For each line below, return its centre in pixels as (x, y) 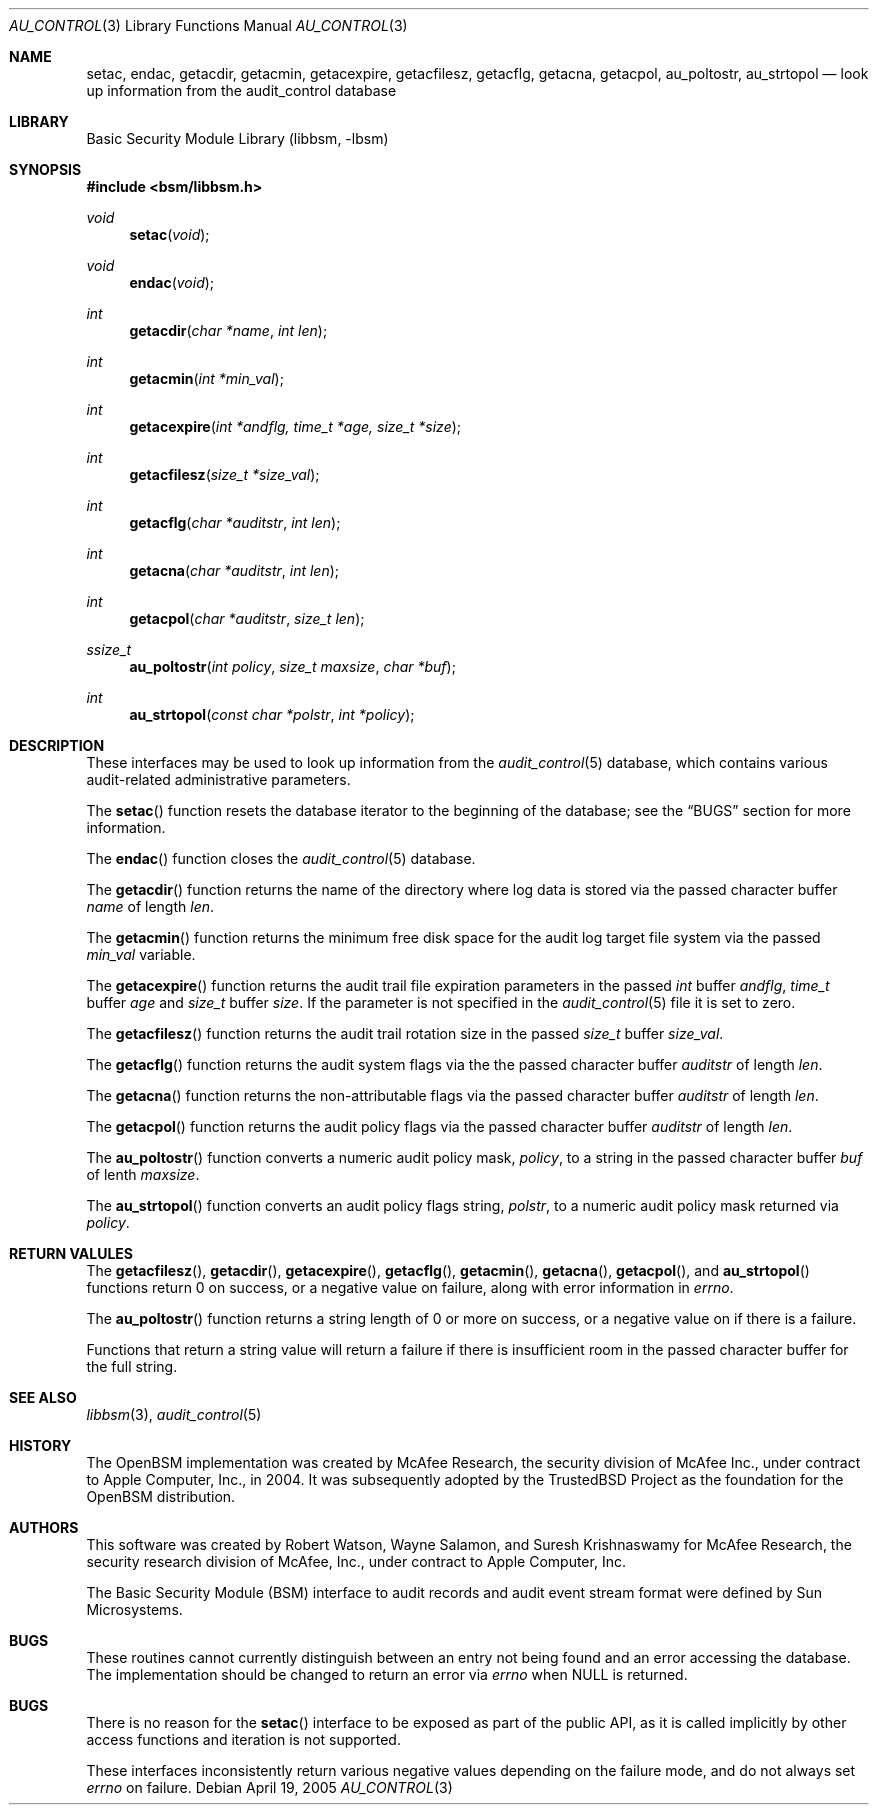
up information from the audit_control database (241, 90)
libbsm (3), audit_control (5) (174, 1414)
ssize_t (109, 649)
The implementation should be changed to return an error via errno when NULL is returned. (387, 1674)
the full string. (132, 1366)
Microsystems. (134, 1609)
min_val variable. (141, 954)
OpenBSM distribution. (161, 1496)
